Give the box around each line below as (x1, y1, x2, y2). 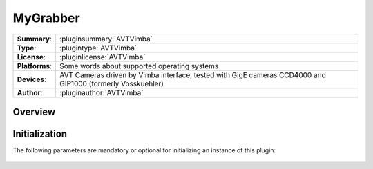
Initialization (12, 128, 68, 139)
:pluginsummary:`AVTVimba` (59, 34, 153, 43)
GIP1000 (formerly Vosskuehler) (59, 79, 164, 88)
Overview (12, 106, 56, 117)
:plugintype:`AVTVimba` (59, 43, 137, 52)
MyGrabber (12, 10, 80, 26)
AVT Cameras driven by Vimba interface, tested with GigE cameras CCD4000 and (59, 70, 326, 79)
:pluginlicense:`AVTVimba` (59, 52, 146, 61)
